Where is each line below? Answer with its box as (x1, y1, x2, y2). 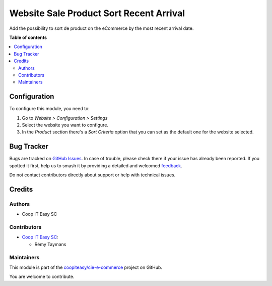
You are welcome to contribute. (9, 273, 75, 280)
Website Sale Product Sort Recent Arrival (9, 8, 185, 19)
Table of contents (9, 34, 47, 40)
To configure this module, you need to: (9, 106, 90, 112)
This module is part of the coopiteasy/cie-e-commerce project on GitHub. (9, 264, 162, 270)
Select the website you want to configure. (22, 122, 108, 128)
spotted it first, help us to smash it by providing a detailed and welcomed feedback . (9, 162, 182, 169)
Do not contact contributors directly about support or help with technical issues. (9, 172, 176, 178)
